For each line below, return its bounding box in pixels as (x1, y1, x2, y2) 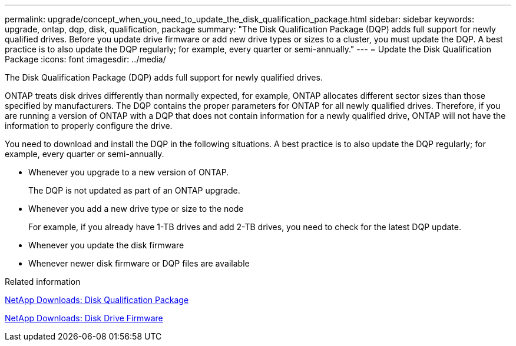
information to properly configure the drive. (5, 121, 173, 131)
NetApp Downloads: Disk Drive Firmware (5, 313, 163, 323)
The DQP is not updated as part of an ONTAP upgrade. (28, 185, 240, 195)
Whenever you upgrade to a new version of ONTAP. (28, 167, 229, 177)
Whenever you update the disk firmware (28, 240, 184, 250)
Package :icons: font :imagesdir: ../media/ (5, 54, 166, 64)
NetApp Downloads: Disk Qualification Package (5, 295, 189, 305)
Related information (5, 277, 81, 287)
